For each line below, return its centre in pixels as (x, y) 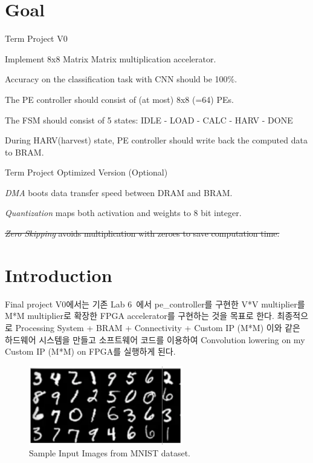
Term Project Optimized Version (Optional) (86, 172)
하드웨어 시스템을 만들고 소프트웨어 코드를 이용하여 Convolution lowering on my (155, 339)
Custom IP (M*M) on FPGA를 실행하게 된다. (90, 351)
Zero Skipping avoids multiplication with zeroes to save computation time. (142, 233)
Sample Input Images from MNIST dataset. (110, 453)
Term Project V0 (36, 38)
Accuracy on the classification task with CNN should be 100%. (121, 79)
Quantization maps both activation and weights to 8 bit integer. (123, 213)
